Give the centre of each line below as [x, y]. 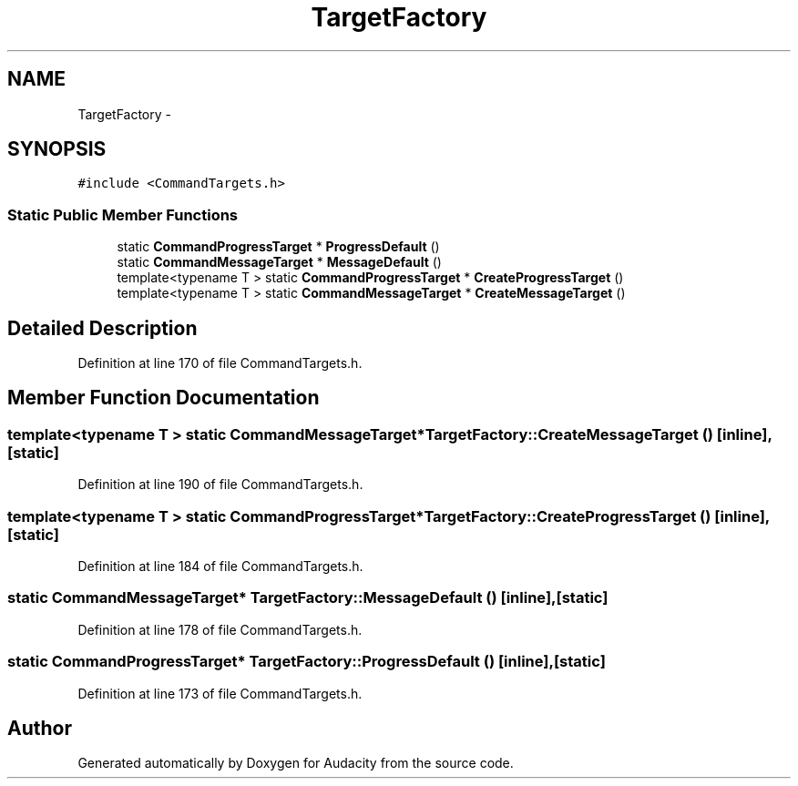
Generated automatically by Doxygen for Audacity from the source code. [296, 763]
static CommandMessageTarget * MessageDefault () [279, 262]
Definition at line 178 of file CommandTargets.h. [220, 629]
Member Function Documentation [164, 398]
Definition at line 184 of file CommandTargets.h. [220, 566]
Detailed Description [102, 328]
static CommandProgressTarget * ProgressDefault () [278, 247]
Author [40, 728]
